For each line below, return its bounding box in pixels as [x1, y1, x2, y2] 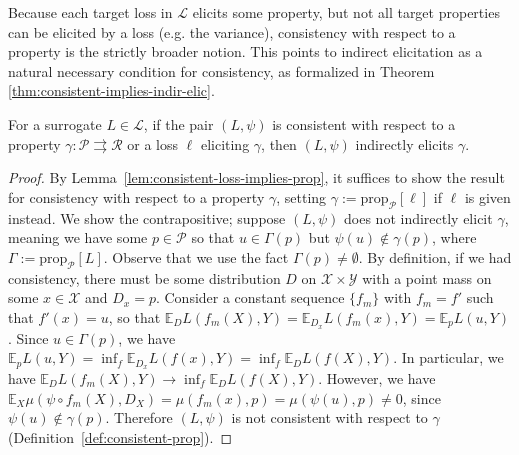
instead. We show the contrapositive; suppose [8, 207, 286, 228]
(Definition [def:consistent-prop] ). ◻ [8, 426, 233, 447]
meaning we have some [8, 227, 148, 248]
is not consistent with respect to [231, 407, 428, 428]
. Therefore [105, 407, 173, 428]
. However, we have [318, 368, 436, 389]
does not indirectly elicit [344, 207, 493, 228]
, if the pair [143, 113, 214, 134]
